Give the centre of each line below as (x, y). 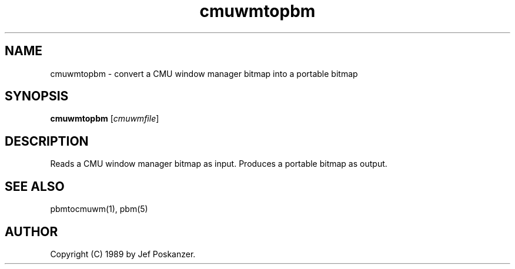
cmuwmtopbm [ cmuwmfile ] (105, 119)
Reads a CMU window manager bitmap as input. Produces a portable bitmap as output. (219, 164)
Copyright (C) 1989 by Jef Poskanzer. (123, 254)
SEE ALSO (35, 186)
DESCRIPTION (47, 141)
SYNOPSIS (37, 96)
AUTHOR (31, 231)
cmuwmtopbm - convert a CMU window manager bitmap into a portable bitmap (204, 73)
